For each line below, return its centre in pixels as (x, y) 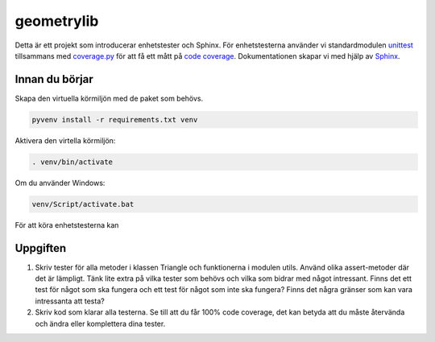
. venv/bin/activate (72, 162)
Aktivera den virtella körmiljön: (65, 140)
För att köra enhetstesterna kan (67, 225)
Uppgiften (41, 248)
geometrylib (57, 21)
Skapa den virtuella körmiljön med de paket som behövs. (109, 98)
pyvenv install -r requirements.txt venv (115, 119)
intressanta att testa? (70, 301)
